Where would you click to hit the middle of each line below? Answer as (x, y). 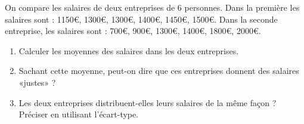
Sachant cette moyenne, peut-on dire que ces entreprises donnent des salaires (159, 71)
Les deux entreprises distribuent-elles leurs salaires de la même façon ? (148, 102)
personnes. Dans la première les (242, 7)
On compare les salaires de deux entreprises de (90, 7)
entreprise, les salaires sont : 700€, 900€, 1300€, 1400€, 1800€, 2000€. (133, 31)
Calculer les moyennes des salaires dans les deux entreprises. (129, 50)
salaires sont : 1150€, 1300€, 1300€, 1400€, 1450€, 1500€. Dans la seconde (141, 19)
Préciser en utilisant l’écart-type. (79, 114)
